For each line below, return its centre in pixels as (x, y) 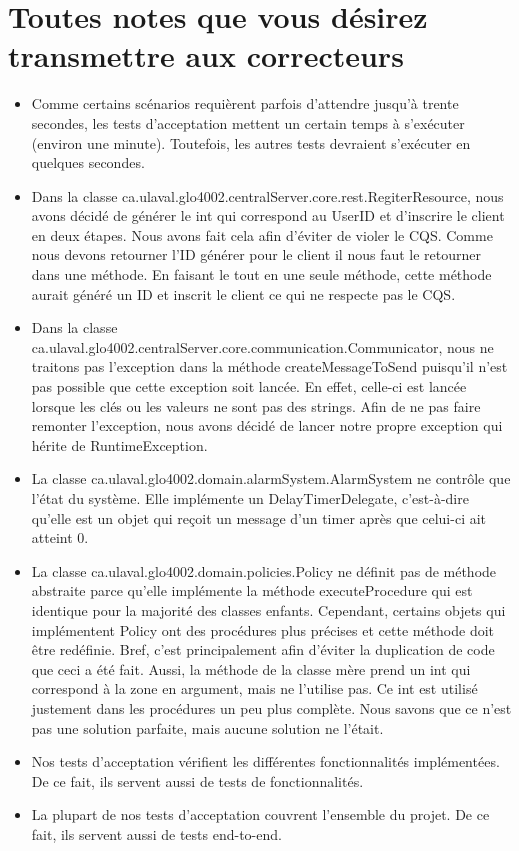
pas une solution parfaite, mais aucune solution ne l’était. (207, 727)
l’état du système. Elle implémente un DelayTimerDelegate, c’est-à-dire (250, 498)
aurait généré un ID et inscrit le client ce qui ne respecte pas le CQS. (243, 293)
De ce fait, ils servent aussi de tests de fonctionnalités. (197, 780)
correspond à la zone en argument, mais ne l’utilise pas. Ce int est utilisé (254, 688)
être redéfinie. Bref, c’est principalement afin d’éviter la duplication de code (263, 649)
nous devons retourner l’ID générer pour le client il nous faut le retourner (256, 254)
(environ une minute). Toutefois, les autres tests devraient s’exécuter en (251, 142)
